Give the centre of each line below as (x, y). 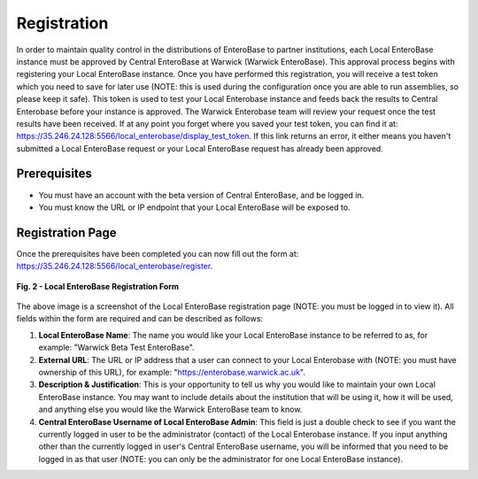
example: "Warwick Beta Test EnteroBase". (116, 348)
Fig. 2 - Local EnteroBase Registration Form (98, 286)
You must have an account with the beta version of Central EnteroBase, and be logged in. (201, 195)
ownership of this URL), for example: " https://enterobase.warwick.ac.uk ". (172, 372)
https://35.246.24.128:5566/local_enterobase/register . (115, 267)
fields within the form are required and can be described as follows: (140, 319)
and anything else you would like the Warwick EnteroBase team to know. (170, 409)
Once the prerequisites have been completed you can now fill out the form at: (158, 253)
